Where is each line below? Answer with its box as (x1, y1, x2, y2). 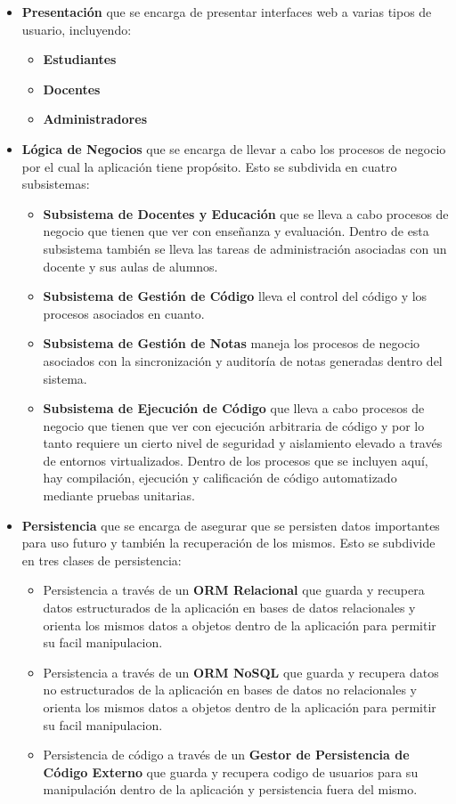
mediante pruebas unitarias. (43, 486, 195, 505)
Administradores (43, 110, 147, 128)
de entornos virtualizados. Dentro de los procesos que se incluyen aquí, (43, 451, 428, 469)
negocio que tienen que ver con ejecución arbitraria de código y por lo (43, 416, 425, 434)
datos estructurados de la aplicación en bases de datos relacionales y (43, 598, 416, 617)
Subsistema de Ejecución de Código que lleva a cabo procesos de (43, 399, 425, 418)
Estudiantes (43, 50, 117, 69)
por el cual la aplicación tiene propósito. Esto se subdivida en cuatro (21, 157, 397, 175)
